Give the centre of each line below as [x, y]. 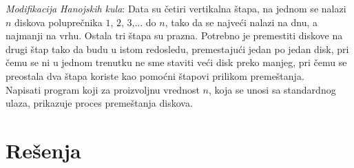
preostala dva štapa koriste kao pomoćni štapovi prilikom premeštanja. [155, 75]
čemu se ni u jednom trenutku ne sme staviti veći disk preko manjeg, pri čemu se [176, 62]
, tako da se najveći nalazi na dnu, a [241, 22]
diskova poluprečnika [59, 22]
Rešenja [43, 150]
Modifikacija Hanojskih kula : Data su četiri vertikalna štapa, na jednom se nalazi [176, 8]
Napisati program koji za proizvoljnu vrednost [103, 89]
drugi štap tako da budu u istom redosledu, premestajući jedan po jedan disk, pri [177, 49]
